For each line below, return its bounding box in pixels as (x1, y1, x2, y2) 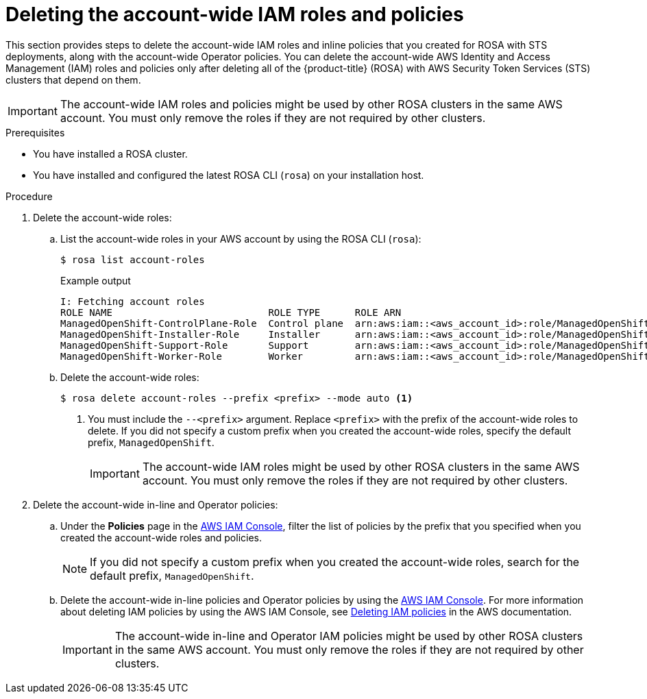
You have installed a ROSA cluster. (33, 147, 188, 160)
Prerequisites (5, 126, 65, 138)
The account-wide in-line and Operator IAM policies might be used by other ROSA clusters (114, 628, 583, 643)
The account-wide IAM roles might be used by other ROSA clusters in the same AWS (142, 459, 580, 474)
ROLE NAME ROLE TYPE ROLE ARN (60, 306, 402, 318)
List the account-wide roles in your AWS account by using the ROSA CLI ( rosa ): (60, 232, 422, 245)
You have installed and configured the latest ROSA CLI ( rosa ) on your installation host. (33, 169, 424, 181)
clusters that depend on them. (5, 73, 141, 86)
